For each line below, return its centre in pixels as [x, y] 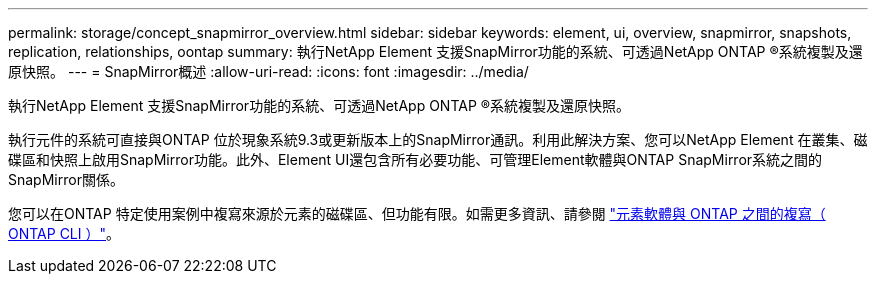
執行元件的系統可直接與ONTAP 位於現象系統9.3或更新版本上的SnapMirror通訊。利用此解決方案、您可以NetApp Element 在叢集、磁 [438, 139]
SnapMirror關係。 [66, 179]
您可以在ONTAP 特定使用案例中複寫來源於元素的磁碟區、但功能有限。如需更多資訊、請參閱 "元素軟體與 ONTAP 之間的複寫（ [417, 213]
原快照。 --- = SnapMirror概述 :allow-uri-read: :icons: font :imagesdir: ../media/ [268, 71]
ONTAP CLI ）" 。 [64, 233]
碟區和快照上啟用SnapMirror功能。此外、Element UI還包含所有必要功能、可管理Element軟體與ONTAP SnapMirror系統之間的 [415, 159]
